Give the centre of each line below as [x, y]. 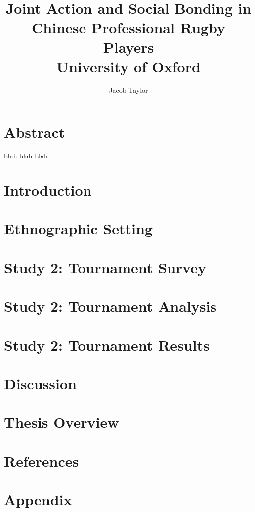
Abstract [35, 132]
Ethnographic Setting [78, 228]
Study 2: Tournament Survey [105, 267]
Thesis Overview [62, 422]
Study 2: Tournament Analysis [110, 306]
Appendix [38, 499]
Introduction [48, 190]
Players [128, 47]
